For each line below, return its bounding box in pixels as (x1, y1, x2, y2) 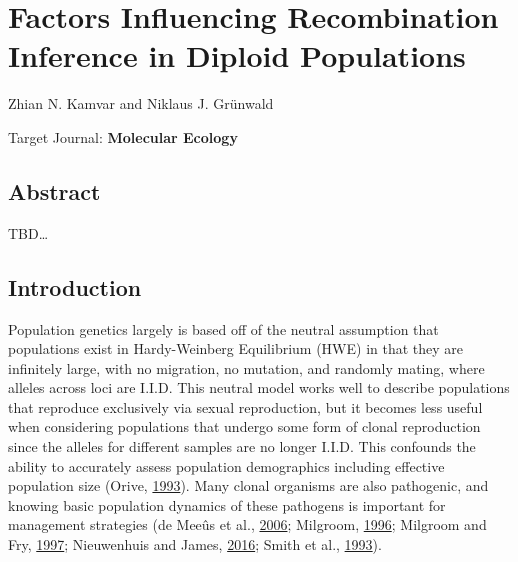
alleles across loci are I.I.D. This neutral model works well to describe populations (8, 377, 510, 398)
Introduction (8, 271, 142, 302)
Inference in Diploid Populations (8, 35, 466, 76)
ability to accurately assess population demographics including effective (8, 455, 445, 476)
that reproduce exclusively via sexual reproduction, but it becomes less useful (8, 396, 483, 417)
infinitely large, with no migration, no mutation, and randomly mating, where (8, 357, 485, 378)
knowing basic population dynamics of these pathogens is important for (8, 494, 446, 515)
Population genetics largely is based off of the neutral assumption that (8, 318, 439, 339)
